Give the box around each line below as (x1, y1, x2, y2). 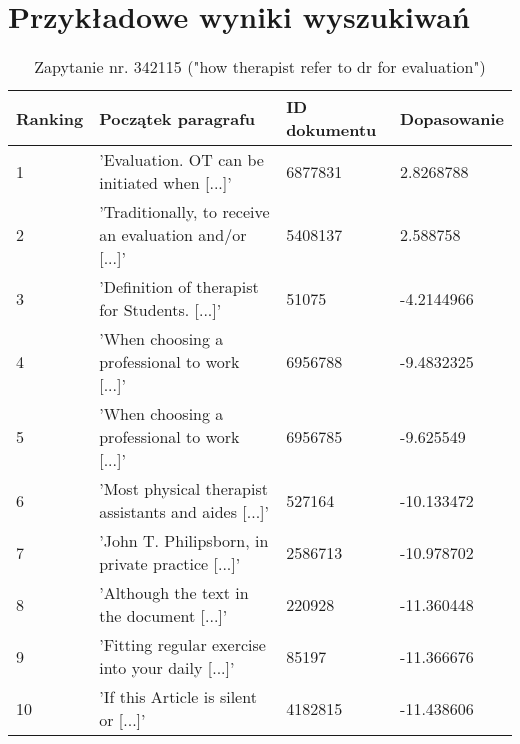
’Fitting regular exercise (99, 633, 266, 657)
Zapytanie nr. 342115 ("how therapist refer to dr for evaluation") (34, 55, 486, 79)
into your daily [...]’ (99, 656, 235, 680)
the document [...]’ (99, 604, 228, 628)
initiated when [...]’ (99, 171, 232, 195)
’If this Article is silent (99, 685, 257, 709)
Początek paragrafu (99, 106, 255, 130)
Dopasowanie (400, 106, 504, 130)
